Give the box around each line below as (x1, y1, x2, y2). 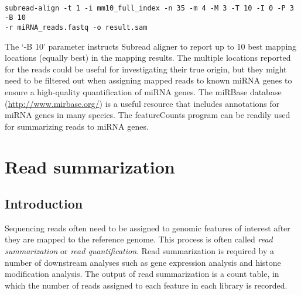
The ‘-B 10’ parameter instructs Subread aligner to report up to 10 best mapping (5, 40, 297, 52)
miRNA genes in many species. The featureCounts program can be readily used (5, 109, 290, 121)
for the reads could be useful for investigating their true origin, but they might (5, 63, 287, 75)
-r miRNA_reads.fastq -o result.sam (5, 23, 148, 32)
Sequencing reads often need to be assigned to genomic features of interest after (5, 221, 290, 234)
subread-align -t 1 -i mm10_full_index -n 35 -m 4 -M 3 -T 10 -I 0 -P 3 (5, 4, 294, 12)
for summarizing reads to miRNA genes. (5, 120, 149, 132)
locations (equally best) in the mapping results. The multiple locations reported (5, 51, 291, 64)
